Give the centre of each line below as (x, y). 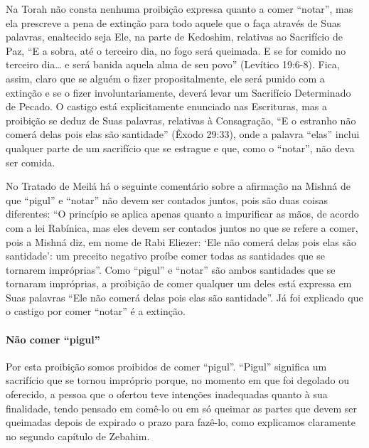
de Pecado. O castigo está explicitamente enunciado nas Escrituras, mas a (166, 106)
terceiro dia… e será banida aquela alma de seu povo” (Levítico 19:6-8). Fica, (173, 64)
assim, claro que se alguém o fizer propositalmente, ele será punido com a (165, 78)
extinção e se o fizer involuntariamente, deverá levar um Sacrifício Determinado (178, 92)
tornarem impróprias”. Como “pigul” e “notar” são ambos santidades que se (171, 269)
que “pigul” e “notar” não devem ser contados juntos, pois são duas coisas (167, 199)
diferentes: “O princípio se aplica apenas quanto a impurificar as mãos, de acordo (182, 214)
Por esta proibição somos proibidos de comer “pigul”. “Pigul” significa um (166, 366)
